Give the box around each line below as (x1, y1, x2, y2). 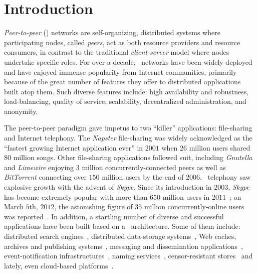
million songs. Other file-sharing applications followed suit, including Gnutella (13, 152, 252, 163)
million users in (162, 191, 210, 202)
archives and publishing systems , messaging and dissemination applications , (4, 240, 243, 251)
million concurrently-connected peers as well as (82, 162, 226, 172)
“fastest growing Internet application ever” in (4, 142, 143, 153)
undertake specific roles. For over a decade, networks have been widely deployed (4, 56, 252, 67)
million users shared (189, 142, 250, 153)
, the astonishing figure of (54, 201, 133, 212)
